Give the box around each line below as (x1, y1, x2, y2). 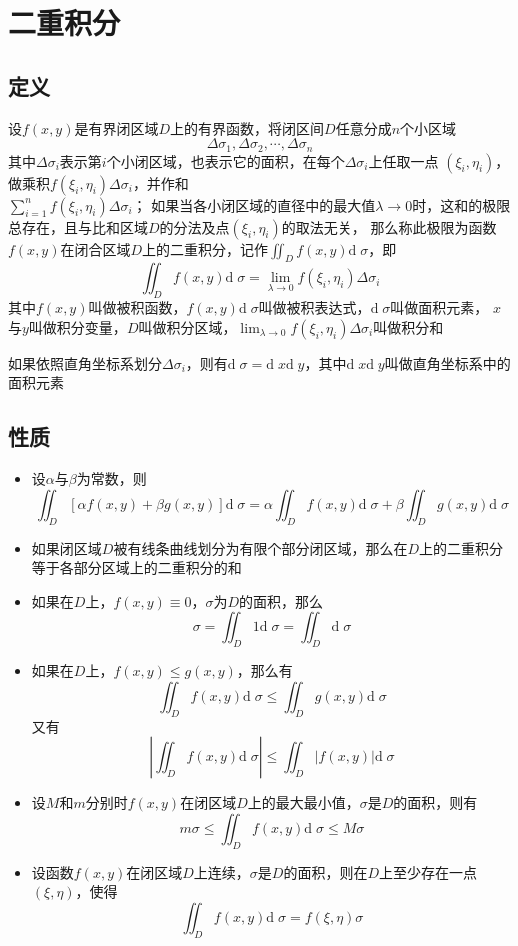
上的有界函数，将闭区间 (170, 117, 325, 138)
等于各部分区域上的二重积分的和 (31, 557, 242, 578)
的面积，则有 (393, 792, 478, 813)
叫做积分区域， (138, 316, 237, 337)
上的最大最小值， (247, 792, 360, 813)
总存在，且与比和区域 (8, 216, 148, 237)
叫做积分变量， (28, 316, 127, 337)
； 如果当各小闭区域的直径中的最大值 (132, 194, 376, 215)
